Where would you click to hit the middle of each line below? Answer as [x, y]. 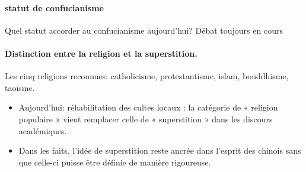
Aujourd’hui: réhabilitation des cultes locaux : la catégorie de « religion [148, 107]
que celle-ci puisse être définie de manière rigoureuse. [115, 162]
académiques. [43, 130]
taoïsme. [20, 87]
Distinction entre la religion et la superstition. [101, 53]
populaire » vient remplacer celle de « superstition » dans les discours [146, 119]
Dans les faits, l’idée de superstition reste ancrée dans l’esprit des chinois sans [160, 150]
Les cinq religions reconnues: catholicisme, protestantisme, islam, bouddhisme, [147, 76]
